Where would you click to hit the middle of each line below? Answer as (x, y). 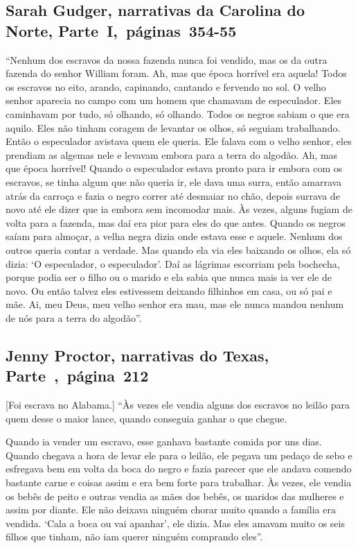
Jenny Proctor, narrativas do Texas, (137, 355)
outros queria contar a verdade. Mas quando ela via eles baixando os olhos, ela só (178, 249)
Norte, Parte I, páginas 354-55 (121, 30)
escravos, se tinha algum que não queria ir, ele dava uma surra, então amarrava (174, 181)
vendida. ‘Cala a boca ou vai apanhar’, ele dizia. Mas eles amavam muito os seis (175, 523)
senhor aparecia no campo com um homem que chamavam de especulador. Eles (174, 100)
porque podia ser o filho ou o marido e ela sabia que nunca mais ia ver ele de (169, 277)
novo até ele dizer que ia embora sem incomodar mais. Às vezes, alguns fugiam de (179, 209)
